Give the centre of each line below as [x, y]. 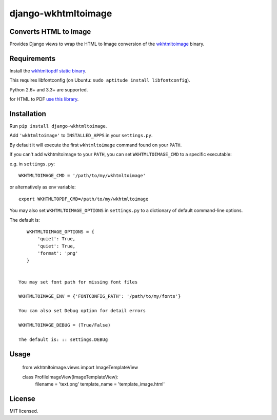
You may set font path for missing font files [78, 282]
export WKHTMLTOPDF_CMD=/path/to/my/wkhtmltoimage [84, 199]
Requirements [33, 58]
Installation [28, 114]
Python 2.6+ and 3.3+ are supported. [49, 89]
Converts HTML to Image [50, 32]
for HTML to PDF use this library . [44, 99]
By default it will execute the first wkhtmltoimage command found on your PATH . [96, 145]
